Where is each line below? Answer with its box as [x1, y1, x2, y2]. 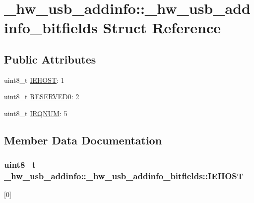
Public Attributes [4, 51, 96, 67]
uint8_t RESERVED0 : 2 [4, 91, 79, 102]
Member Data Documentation [4, 132, 162, 147]
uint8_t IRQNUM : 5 [4, 108, 67, 118]
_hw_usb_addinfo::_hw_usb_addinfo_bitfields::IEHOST [4, 170, 244, 182]
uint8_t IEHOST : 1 [4, 74, 64, 85]
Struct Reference [103, 17, 221, 38]
